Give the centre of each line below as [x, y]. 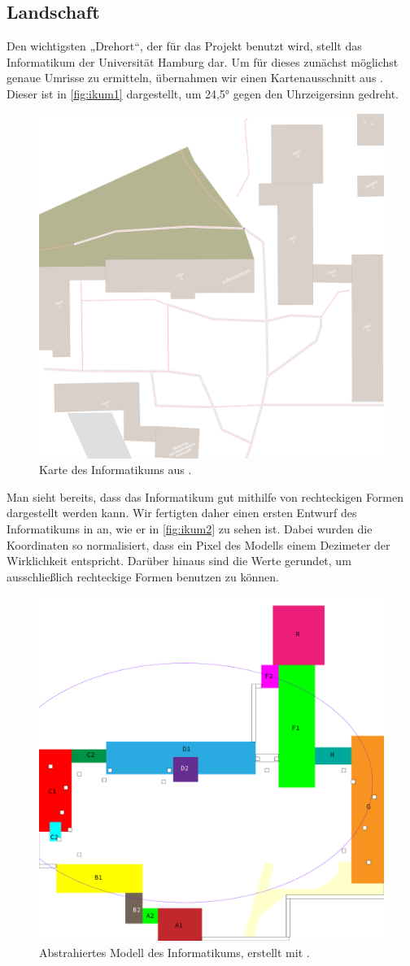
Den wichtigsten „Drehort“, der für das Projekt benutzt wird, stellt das [184, 46]
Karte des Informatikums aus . [116, 470]
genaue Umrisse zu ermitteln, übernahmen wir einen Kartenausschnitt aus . [195, 78]
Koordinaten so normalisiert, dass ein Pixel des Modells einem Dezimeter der [198, 544]
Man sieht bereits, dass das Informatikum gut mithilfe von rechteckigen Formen [205, 496]
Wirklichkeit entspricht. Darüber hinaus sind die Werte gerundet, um [179, 561]
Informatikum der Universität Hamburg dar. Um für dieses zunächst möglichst [203, 61]
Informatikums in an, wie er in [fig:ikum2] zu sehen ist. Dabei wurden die [190, 528]
